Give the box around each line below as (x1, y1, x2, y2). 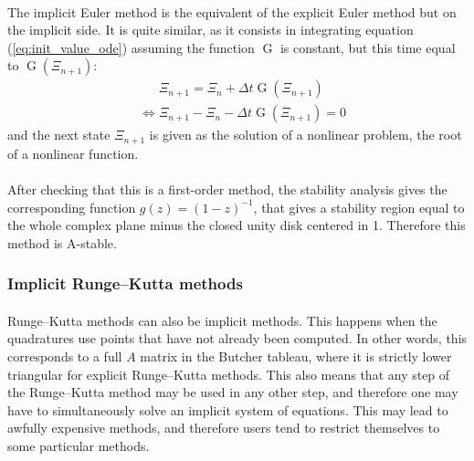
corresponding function (7, 197, 136, 216)
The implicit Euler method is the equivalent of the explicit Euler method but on (7, 2, 457, 21)
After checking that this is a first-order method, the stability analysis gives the (7, 180, 448, 199)
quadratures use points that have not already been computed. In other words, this (7, 329, 468, 348)
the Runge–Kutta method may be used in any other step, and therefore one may (7, 382, 458, 402)
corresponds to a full (7, 347, 122, 366)
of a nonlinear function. (7, 143, 139, 162)
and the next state (7, 125, 111, 144)
